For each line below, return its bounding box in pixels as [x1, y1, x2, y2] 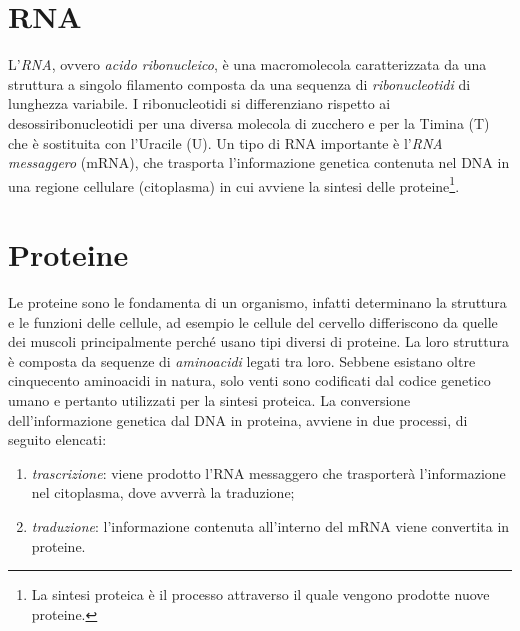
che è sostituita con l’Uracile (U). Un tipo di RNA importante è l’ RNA [8, 132, 443, 153]
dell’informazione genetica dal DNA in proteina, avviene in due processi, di [8, 409, 468, 430]
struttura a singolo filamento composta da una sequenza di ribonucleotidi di [8, 73, 471, 94]
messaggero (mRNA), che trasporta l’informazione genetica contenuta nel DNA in [8, 152, 510, 173]
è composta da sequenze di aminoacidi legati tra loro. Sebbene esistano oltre [8, 350, 476, 371]
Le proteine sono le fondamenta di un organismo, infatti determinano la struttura [8, 292, 507, 313]
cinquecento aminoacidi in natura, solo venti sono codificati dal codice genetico [8, 370, 491, 391]
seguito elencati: [8, 429, 107, 450]
